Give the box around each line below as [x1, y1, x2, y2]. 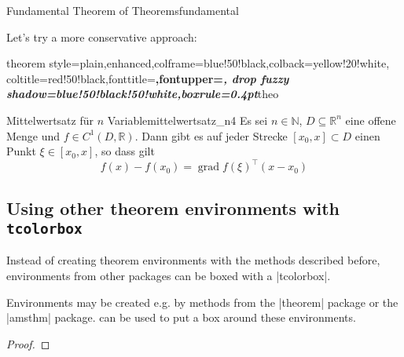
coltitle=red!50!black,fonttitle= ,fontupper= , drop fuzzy [6, 70, 289, 86]
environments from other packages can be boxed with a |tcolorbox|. [6, 268, 331, 284]
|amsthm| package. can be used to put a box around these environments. [6, 309, 356, 326]
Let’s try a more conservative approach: [6, 28, 197, 45]
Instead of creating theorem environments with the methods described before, [6, 252, 380, 268]
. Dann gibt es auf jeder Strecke [134, 127, 288, 144]
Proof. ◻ [6, 335, 50, 352]
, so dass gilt [94, 143, 155, 159]
